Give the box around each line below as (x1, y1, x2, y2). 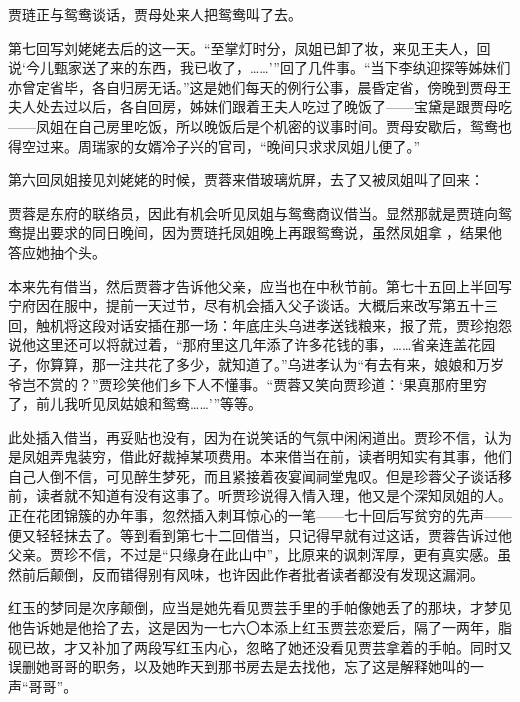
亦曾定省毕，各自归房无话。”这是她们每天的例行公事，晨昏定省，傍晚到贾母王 (8, 76, 512, 97)
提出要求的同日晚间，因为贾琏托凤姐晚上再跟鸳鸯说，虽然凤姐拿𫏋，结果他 (21, 222, 502, 243)
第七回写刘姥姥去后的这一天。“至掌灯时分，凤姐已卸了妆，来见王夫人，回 (8, 37, 491, 58)
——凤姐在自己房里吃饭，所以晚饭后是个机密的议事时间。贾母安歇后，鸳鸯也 (8, 115, 512, 136)
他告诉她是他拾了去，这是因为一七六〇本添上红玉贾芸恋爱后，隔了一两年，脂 (8, 617, 512, 638)
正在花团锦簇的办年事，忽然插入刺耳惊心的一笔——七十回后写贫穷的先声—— (8, 505, 512, 526)
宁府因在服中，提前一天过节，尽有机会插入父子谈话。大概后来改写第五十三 (8, 295, 498, 316)
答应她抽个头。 (8, 241, 106, 262)
